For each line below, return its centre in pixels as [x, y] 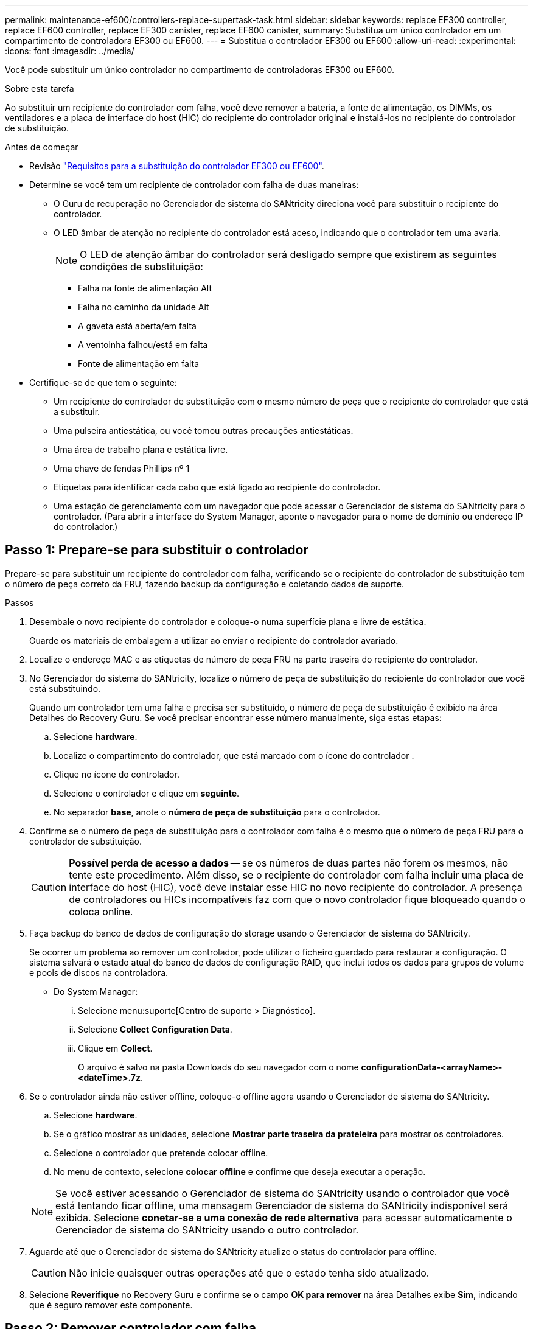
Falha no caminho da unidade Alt [144, 307]
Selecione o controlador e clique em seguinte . [147, 793]
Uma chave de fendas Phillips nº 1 [122, 468]
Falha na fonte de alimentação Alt [145, 288]
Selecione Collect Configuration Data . [155, 1029]
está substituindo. [65, 688]
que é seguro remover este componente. [111, 1305]
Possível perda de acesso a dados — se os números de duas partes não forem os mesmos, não [289, 863]
